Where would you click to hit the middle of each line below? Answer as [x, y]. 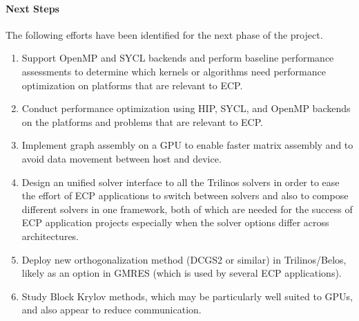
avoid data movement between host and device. [122, 158]
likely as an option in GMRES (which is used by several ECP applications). [182, 273]
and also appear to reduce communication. [111, 310]
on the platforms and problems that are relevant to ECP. [142, 121]
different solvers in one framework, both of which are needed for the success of [187, 209]
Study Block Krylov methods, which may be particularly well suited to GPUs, [187, 296]
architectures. [50, 236]
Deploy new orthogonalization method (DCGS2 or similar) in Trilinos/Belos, [184, 259]
